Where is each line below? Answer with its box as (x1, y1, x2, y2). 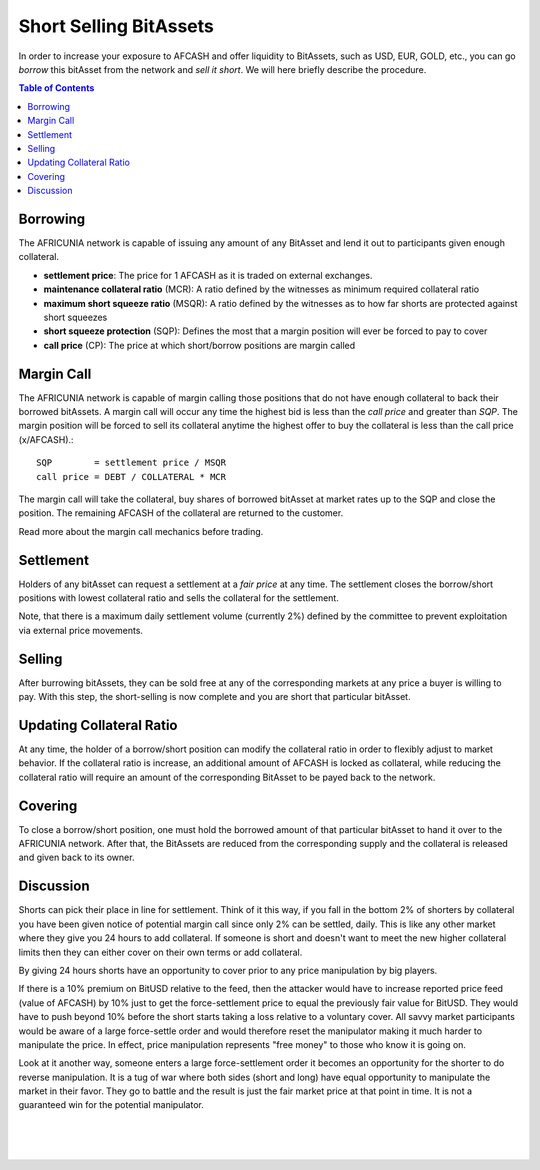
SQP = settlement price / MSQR (36, 457, 227, 469)
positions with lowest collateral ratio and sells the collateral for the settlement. (18, 592, 339, 604)
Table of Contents (18, 82, 95, 94)
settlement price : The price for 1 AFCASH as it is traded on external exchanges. (43, 269, 373, 281)
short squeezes (43, 311, 108, 323)
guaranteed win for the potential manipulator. (18, 1099, 204, 1111)
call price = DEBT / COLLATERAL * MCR (36, 471, 227, 482)
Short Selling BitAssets (18, 15, 215, 37)
